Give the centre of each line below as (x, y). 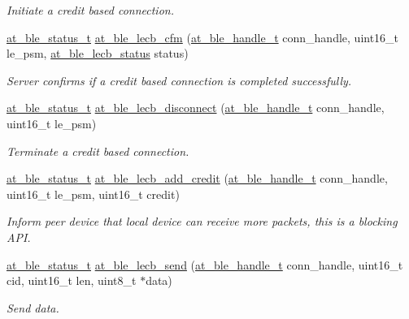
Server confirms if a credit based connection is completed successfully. (179, 80)
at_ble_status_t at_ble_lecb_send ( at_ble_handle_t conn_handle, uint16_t (205, 264)
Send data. (33, 307)
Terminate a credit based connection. (98, 151)
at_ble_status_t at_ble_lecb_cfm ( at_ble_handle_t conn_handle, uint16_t (203, 37)
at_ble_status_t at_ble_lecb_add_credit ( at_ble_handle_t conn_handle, (197, 178)
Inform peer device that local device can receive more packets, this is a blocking (202, 221)
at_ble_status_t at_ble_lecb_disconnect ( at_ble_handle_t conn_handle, (196, 108)
